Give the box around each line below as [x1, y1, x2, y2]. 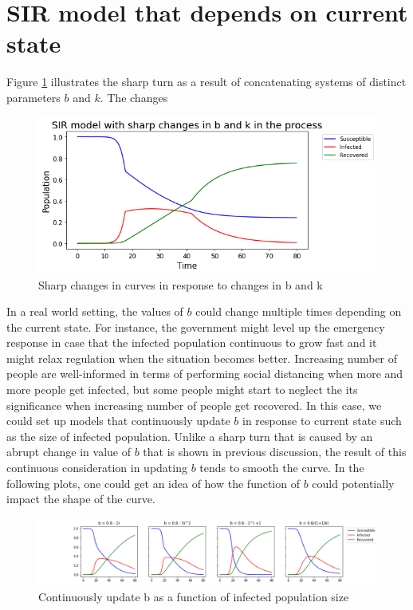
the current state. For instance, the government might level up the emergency [6, 318, 385, 335]
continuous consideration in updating [6, 459, 187, 476]
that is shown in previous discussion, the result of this [143, 443, 407, 460]
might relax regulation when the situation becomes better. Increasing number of [6, 349, 398, 366]
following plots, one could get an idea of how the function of [6, 474, 300, 491]
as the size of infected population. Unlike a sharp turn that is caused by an [6, 427, 373, 444]
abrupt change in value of [6, 443, 132, 460]
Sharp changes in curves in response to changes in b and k [38, 276, 323, 293]
